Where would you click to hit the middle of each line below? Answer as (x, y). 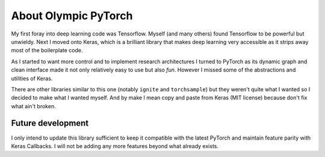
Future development (50, 123)
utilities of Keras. (32, 78)
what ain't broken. (34, 106)
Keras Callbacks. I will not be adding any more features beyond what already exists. (115, 146)
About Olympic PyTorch (72, 16)
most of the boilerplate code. (47, 51)
